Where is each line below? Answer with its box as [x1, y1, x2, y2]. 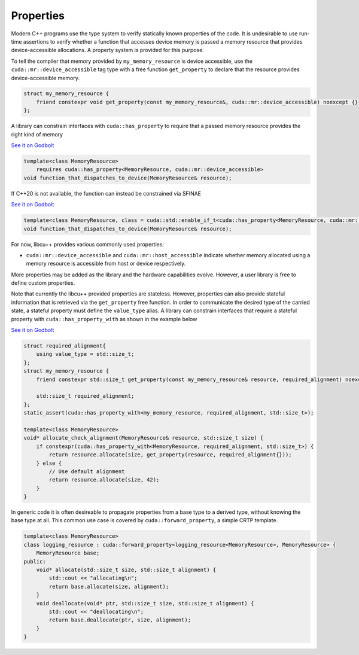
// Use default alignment [48, 468, 125, 475]
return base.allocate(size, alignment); [48, 583, 169, 590]
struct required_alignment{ [23, 343, 106, 349]
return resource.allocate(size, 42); [48, 476, 160, 483]
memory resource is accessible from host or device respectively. [26, 260, 186, 267]
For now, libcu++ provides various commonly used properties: [11, 240, 165, 248]
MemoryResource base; [36, 550, 100, 556]
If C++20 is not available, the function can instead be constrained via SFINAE [11, 190, 202, 197]
